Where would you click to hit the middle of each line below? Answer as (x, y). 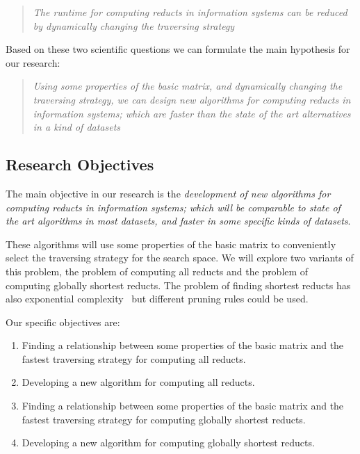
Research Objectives (80, 164)
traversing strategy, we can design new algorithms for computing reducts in (192, 99)
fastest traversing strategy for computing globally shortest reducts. (164, 419)
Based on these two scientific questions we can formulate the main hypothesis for (178, 49)
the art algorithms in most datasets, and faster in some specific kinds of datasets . (178, 221)
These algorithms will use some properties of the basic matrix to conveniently (171, 244)
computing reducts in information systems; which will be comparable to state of (173, 207)
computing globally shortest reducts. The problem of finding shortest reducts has (178, 285)
